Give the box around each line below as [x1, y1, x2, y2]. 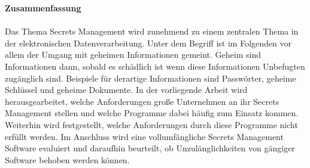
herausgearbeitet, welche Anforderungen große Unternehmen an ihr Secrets [5, 95, 279, 107]
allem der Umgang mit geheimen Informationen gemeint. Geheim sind [5, 48, 262, 61]
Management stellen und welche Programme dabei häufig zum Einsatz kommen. [5, 107, 299, 119]
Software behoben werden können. [5, 153, 130, 166]
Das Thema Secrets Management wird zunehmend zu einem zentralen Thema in [5, 25, 299, 38]
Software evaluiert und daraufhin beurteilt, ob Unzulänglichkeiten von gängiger [5, 142, 295, 154]
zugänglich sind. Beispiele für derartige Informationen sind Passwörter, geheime [5, 71, 296, 84]
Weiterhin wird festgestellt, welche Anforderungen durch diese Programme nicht [5, 118, 298, 130]
